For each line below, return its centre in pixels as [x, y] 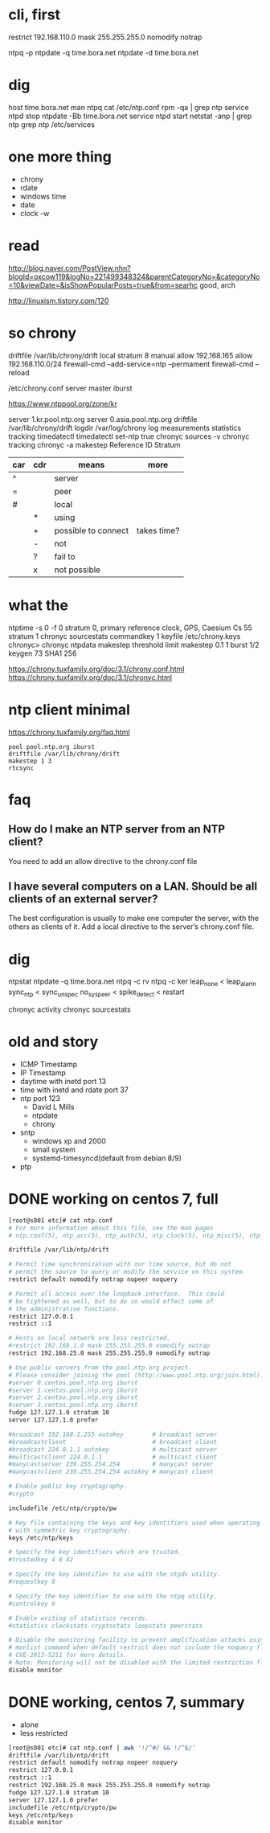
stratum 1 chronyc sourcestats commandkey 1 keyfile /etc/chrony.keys [125, 636]
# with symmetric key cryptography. [70, 1530]
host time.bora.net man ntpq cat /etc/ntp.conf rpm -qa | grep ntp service [129, 107]
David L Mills [53, 1107]
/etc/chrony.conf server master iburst [70, 388]
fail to [65, 556]
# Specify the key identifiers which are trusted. [95, 1553]
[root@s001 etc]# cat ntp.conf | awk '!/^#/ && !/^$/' [102, 1748]
